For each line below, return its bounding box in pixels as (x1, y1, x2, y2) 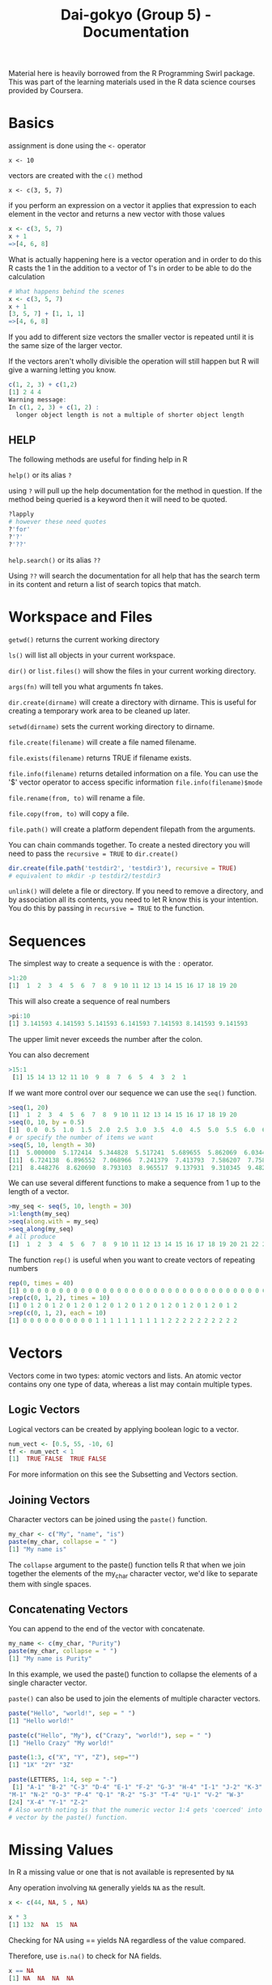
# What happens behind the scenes (8, 287, 125, 295)
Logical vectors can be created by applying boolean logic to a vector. (8, 1424, 240, 1434)
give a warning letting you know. (8, 365, 117, 375)
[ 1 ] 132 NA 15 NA (8, 1921, 79, 1929)
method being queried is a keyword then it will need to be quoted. (8, 495, 228, 504)
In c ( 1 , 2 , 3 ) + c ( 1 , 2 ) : (8, 403, 100, 411)
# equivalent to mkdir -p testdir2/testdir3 (8, 872, 161, 880)
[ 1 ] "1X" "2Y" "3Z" (8, 1761, 74, 1770)
